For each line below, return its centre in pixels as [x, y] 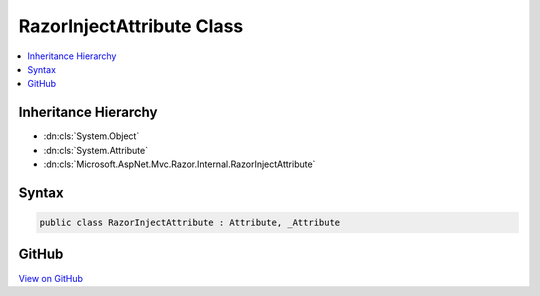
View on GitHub [51, 278]
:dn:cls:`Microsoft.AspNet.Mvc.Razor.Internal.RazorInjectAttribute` [179, 164]
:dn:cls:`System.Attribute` [96, 150]
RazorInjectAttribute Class [131, 26]
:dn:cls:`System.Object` [91, 136]
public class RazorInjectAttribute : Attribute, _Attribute [190, 223]
